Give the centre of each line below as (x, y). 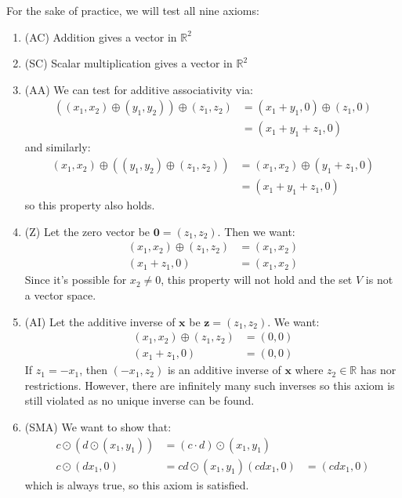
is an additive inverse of (224, 370)
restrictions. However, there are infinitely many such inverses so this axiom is (210, 385)
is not (379, 280)
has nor (378, 370)
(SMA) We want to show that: (98, 426)
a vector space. (60, 294)
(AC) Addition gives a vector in (101, 36)
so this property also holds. (90, 205)
